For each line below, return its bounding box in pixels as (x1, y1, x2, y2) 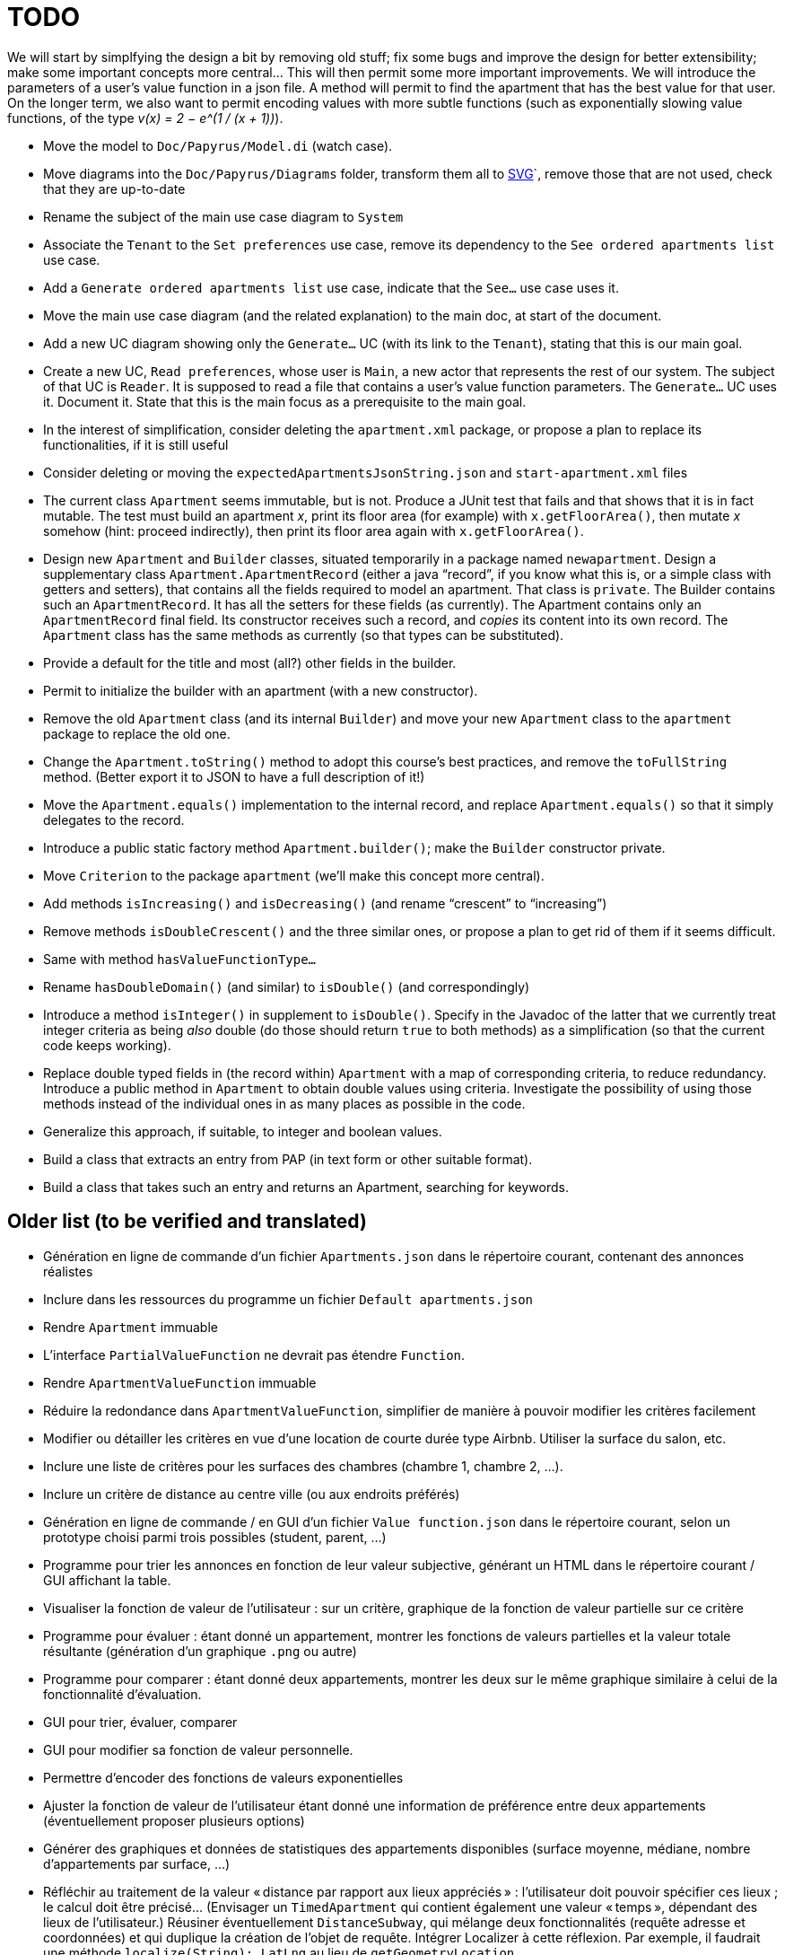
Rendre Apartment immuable (43, 1319, 218, 1335)
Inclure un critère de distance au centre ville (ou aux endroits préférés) (43, 1486, 460, 1502)
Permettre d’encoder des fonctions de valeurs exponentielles (43, 1769, 404, 1785)
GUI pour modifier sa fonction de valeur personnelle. (43, 1741, 353, 1758)
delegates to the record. (43, 811, 185, 828)
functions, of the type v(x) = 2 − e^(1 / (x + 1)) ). (7, 110, 283, 126)
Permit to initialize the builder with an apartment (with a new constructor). (43, 682, 478, 698)
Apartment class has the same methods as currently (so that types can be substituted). (43, 627, 564, 643)
